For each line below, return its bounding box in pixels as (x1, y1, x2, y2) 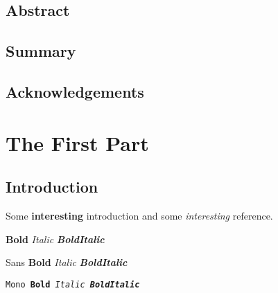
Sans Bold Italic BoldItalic (6, 255, 128, 269)
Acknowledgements (6, 80, 144, 102)
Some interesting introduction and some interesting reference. (6, 208, 273, 222)
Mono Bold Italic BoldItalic (6, 279, 140, 290)
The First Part (6, 128, 149, 157)
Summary (6, 40, 76, 62)
